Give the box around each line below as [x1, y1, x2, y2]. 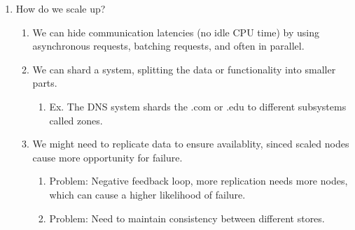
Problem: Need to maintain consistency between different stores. [49, 210, 325, 225]
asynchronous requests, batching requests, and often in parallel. [32, 38, 305, 53]
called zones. [49, 113, 103, 127]
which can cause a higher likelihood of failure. [49, 187, 246, 201]
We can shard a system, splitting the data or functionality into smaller [32, 62, 336, 76]
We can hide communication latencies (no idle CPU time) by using [32, 24, 320, 39]
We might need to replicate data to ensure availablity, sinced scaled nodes [32, 136, 349, 151]
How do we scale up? [15, 1, 106, 15]
